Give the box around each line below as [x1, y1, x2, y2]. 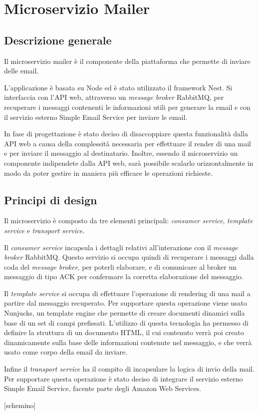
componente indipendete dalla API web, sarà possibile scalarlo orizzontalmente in [4, 157, 254, 168]
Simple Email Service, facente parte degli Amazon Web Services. [4, 383, 202, 394]
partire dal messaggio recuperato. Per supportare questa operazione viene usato [4, 298, 248, 308]
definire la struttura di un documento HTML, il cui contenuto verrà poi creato [4, 327, 244, 338]
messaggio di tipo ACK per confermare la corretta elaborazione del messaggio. [4, 271, 244, 282]
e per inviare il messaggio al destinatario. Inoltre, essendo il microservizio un [4, 148, 238, 158]
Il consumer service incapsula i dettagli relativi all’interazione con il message [4, 242, 238, 252]
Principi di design [4, 192, 97, 207]
